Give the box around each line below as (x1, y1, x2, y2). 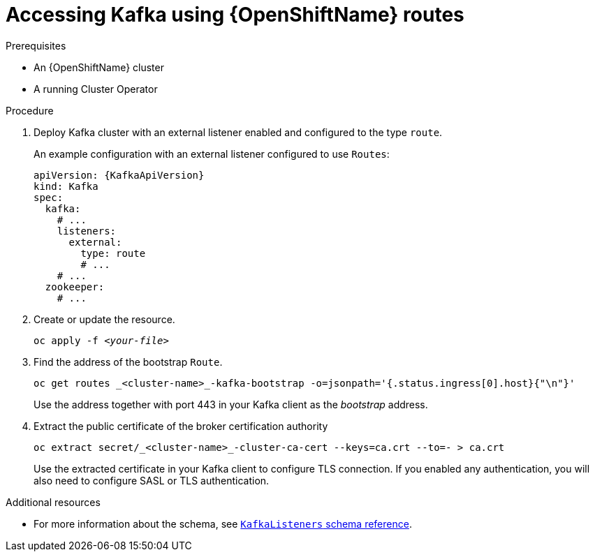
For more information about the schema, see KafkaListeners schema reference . (34, 517, 412, 530)
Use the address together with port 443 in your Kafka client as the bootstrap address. (34, 398, 428, 410)
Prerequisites (6, 39, 66, 52)
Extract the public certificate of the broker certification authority (34, 419, 328, 432)
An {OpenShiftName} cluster (34, 61, 164, 73)
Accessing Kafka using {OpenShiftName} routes (6, 3, 464, 27)
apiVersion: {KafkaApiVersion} (34, 169, 205, 181)
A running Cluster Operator (34, 82, 158, 95)
